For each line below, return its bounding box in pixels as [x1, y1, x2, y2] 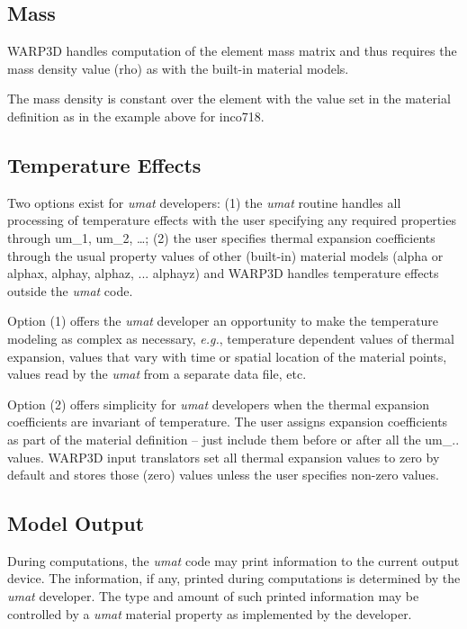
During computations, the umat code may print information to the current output [7, 551, 460, 570]
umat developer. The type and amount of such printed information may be [7, 587, 419, 606]
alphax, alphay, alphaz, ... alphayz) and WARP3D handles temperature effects [7, 264, 439, 283]
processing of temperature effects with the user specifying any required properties [7, 211, 456, 229]
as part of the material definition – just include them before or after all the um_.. [7, 429, 460, 448]
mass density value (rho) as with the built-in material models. [7, 58, 349, 77]
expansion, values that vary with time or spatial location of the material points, [7, 346, 447, 365]
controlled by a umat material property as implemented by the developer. [7, 604, 412, 623]
